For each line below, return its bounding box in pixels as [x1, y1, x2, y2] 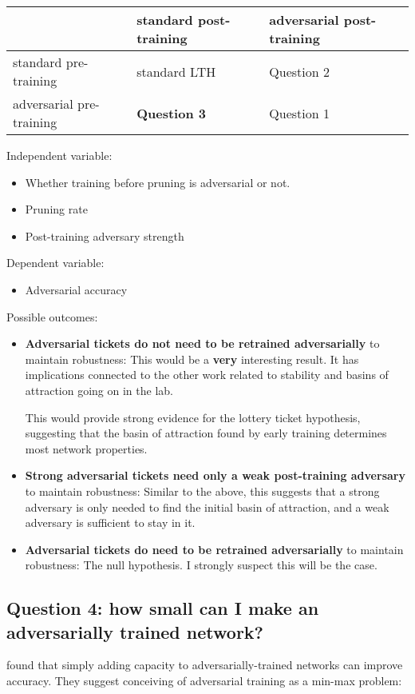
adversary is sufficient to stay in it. [25, 514, 196, 531]
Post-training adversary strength [25, 227, 184, 244]
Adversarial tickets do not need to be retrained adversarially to [25, 335, 380, 352]
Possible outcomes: [6, 308, 98, 325]
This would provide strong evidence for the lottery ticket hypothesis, [25, 409, 361, 425]
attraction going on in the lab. [25, 381, 173, 398]
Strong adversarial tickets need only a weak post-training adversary [25, 467, 405, 484]
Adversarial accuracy [25, 281, 128, 297]
